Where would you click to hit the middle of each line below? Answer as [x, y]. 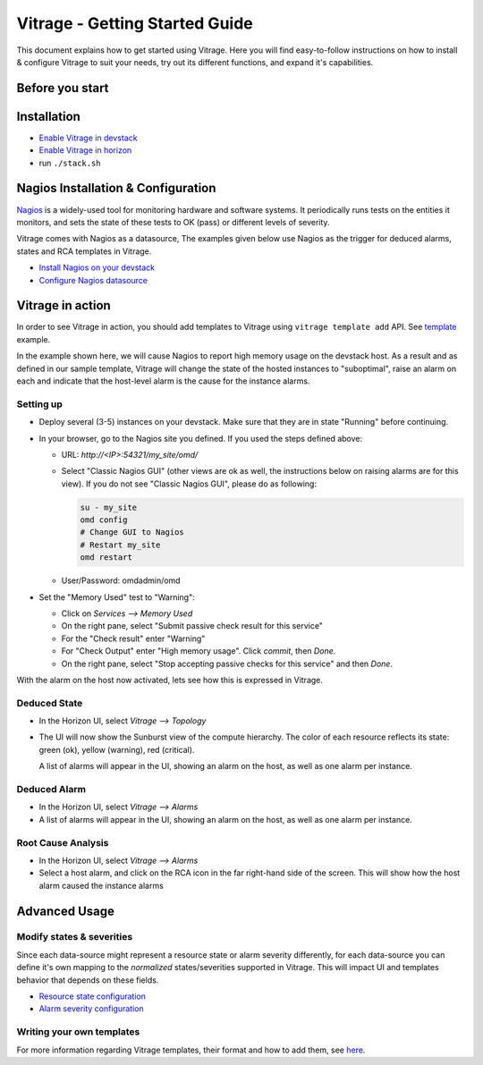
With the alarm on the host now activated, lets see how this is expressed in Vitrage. [170, 680]
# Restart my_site [120, 545]
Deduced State [50, 703]
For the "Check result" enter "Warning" [133, 638]
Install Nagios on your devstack [97, 267]
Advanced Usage [66, 911]
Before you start [63, 88]
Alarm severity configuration [91, 1009]
